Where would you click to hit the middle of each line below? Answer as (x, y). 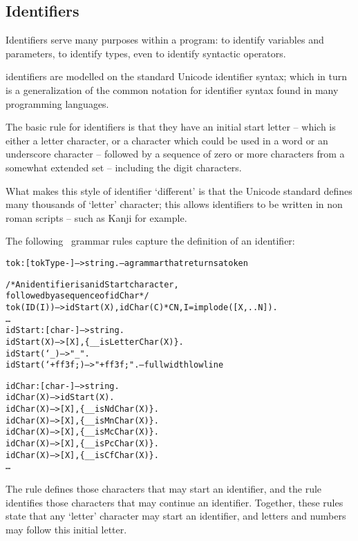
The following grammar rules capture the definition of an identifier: (150, 241)
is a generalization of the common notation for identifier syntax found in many (172, 89)
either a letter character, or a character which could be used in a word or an (167, 140)
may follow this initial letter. (66, 529)
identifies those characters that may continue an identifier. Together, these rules (175, 502)
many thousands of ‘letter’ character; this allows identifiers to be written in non (174, 204)
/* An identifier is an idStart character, (92, 284)
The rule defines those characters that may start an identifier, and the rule (164, 489)
